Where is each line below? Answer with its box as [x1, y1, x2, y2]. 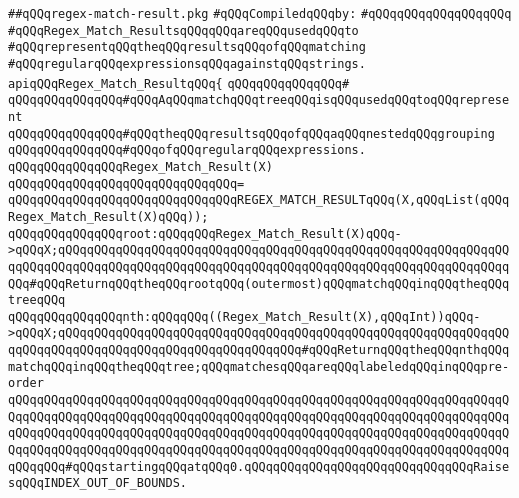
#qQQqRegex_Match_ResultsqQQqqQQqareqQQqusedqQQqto [8, 23, 359, 38]
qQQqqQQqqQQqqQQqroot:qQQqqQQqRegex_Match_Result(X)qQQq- [8, 226, 402, 241]
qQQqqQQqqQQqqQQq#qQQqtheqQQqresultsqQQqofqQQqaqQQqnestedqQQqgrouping [8, 126, 495, 141]
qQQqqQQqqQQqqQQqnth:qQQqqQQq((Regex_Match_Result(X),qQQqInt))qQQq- [8, 309, 481, 324]
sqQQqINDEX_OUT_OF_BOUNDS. [8, 476, 187, 491]
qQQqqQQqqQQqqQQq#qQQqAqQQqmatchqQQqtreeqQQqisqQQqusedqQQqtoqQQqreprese [8, 93, 510, 108]
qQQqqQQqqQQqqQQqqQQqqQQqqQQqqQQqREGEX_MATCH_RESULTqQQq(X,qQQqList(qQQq [8, 193, 510, 208]
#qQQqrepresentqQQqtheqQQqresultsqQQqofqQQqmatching [8, 40, 366, 55]
